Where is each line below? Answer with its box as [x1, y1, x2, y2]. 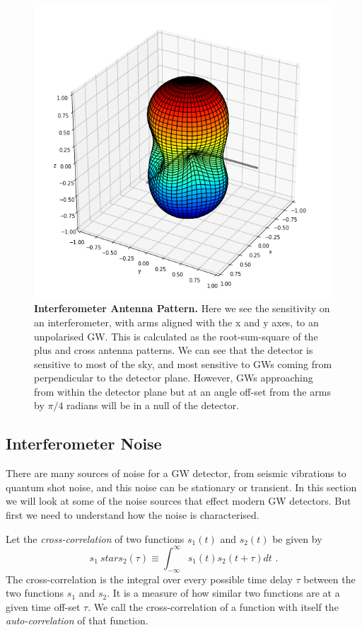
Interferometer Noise [6, 433, 162, 454]
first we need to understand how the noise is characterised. [6, 508, 259, 522]
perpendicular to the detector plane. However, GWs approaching [34, 370, 313, 385]
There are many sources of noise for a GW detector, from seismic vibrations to [6, 466, 346, 481]
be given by [272, 531, 322, 546]
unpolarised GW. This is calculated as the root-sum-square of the [34, 328, 318, 343]
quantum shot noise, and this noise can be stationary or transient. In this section [6, 479, 357, 494]
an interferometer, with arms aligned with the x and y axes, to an [34, 314, 319, 329]
